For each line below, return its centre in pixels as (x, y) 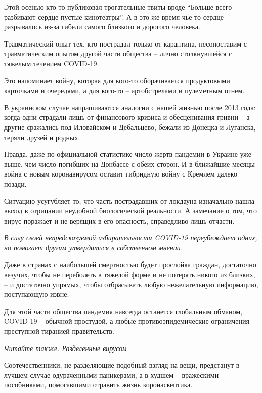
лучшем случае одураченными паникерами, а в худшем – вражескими (112, 375)
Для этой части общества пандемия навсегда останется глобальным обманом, (123, 311)
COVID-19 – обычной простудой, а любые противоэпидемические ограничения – (130, 321)
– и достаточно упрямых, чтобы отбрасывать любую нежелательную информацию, (131, 284)
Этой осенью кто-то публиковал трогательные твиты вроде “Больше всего (118, 7)
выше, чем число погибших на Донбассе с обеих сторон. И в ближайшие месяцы (129, 164)
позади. (15, 183)
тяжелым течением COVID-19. (52, 63)
